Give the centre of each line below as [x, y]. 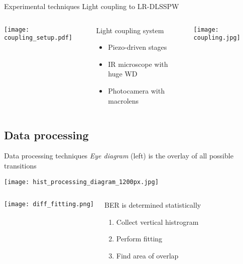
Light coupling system [130, 30]
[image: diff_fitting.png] [49, 204]
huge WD [123, 74]
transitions [20, 165]
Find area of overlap [147, 255]
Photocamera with [136, 90]
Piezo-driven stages [138, 47]
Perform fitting [139, 239]
